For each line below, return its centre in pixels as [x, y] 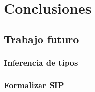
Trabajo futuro [41, 38]
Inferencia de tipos [41, 63]
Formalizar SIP [34, 84]
